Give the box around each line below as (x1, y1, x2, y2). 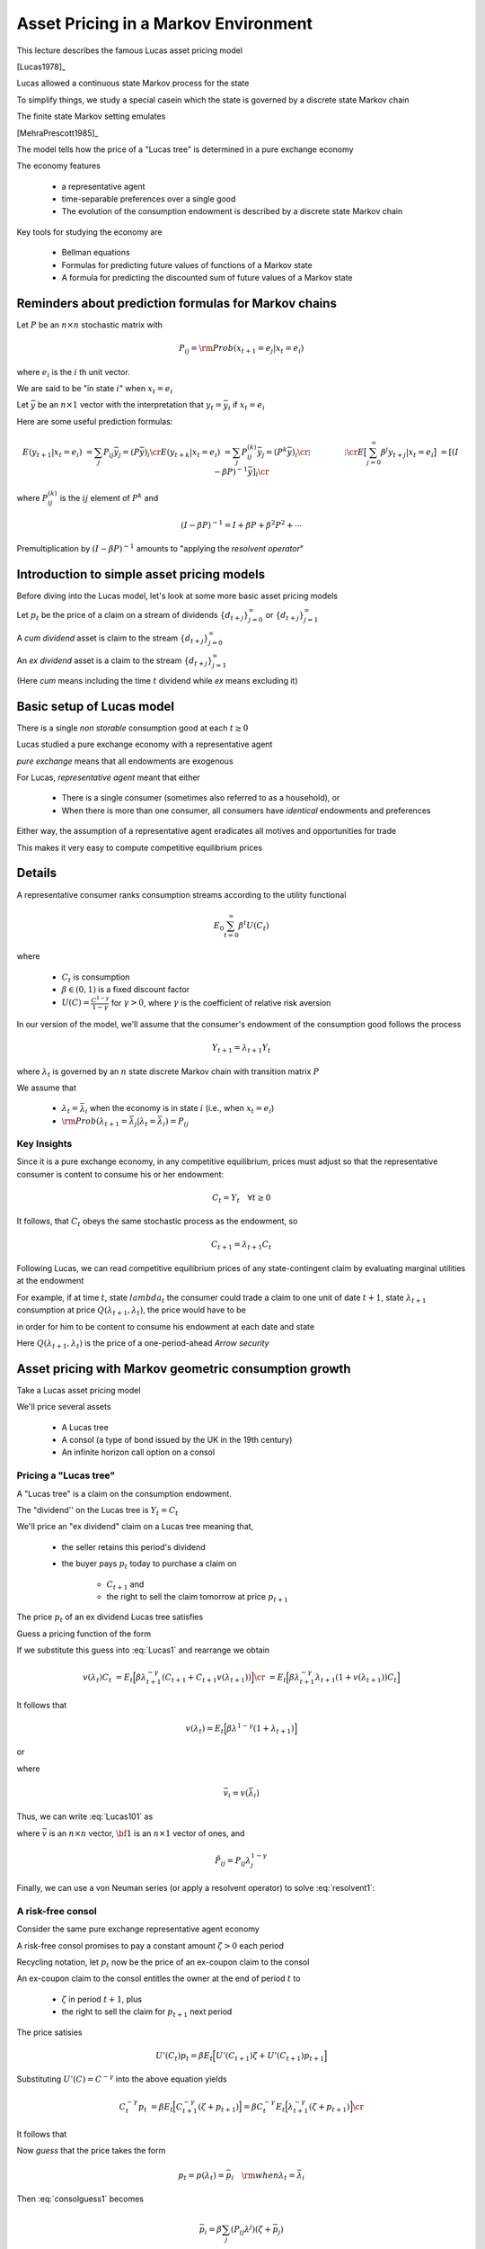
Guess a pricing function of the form (16, 1628, 152, 1639)
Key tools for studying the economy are (16, 226, 163, 237)
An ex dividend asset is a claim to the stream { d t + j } (16, 655, 213, 668)
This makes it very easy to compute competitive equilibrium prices (16, 842, 263, 853)
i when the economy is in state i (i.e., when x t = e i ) (84, 1103, 275, 1116)
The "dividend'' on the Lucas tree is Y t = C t (16, 1504, 179, 1518)
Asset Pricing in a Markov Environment (16, 13, 313, 33)
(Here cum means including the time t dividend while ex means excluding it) (16, 676, 298, 685)
